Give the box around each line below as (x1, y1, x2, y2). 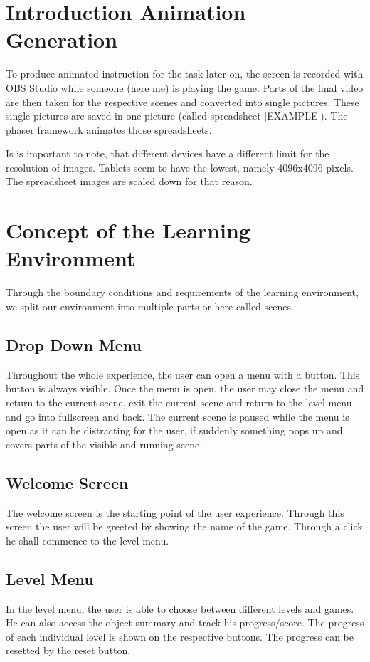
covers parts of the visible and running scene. (6, 436, 203, 451)
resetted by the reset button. (6, 643, 131, 658)
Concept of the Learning (6, 216, 250, 245)
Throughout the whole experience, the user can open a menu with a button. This (6, 367, 360, 382)
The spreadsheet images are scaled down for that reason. (6, 174, 253, 189)
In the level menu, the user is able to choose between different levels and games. (6, 601, 354, 616)
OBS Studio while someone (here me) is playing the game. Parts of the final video (6, 80, 364, 95)
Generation (6, 25, 118, 54)
